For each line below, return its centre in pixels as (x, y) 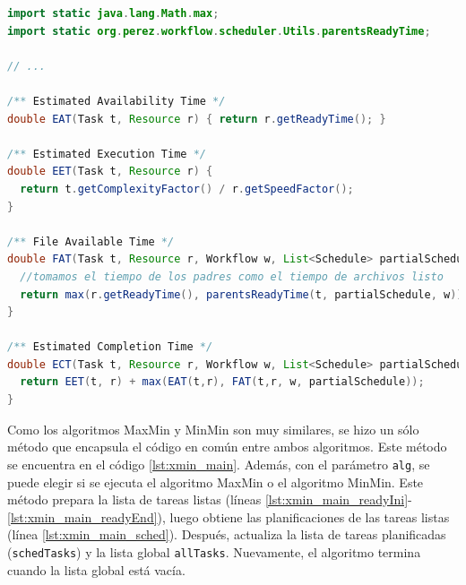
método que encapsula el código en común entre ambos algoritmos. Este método (227, 447)
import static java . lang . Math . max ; (113, 13)
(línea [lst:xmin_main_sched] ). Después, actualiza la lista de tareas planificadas (227, 534)
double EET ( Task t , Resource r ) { (110, 172)
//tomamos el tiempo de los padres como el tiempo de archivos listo (232, 276)
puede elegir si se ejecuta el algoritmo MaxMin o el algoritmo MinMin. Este (216, 482)
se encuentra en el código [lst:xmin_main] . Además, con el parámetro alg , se (219, 464)
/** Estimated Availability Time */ (116, 101)
